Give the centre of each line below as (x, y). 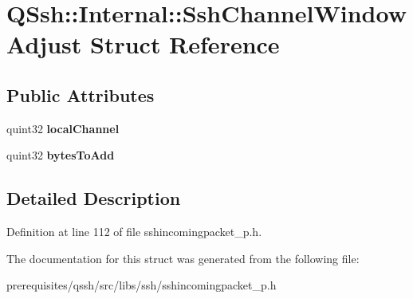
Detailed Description (94, 198)
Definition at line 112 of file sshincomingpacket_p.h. (134, 232)
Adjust (44, 44)
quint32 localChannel (63, 128)
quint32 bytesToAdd (61, 155)
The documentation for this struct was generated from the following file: (183, 258)
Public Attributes (81, 94)
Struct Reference (185, 44)
